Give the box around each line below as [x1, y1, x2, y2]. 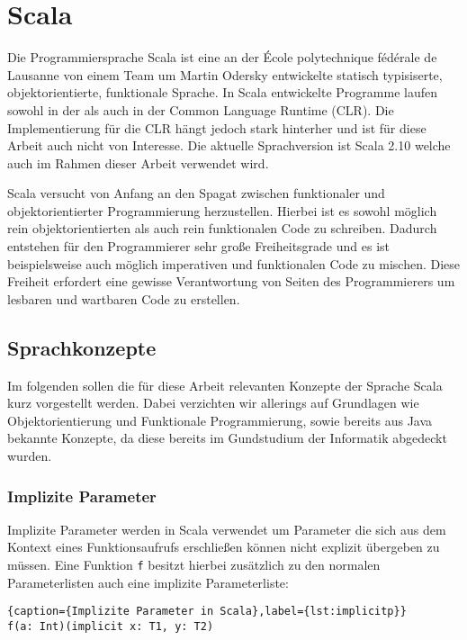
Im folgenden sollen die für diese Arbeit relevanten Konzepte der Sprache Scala [7, 375, 443, 394]
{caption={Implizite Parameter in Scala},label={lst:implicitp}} [7, 605, 407, 618]
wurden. [7, 446, 52, 465]
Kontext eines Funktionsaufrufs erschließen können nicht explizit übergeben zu [7, 537, 440, 556]
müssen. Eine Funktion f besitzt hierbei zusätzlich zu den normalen [7, 555, 381, 574]
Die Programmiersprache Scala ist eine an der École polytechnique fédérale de [7, 48, 437, 67]
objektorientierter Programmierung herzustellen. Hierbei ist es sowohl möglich [7, 201, 437, 220]
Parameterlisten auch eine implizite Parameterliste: [7, 572, 289, 591]
